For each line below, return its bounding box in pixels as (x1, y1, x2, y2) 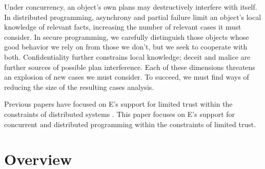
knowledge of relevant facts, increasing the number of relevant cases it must (4, 21, 241, 32)
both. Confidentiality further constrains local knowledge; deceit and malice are (4, 51, 251, 62)
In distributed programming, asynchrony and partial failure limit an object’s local (4, 11, 261, 22)
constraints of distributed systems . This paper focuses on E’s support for (4, 108, 235, 119)
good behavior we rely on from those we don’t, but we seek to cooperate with (4, 41, 248, 52)
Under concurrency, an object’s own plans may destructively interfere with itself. (4, 2, 257, 12)
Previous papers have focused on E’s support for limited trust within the (4, 99, 233, 109)
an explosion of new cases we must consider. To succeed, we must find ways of (4, 71, 249, 82)
